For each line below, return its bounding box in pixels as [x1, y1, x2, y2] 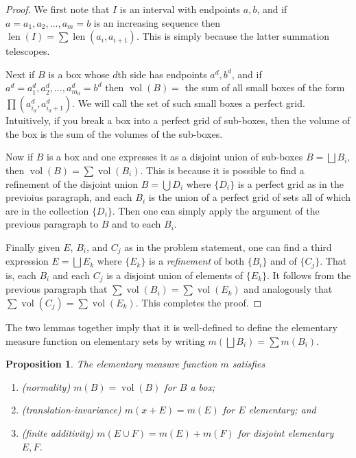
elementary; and [248, 402, 316, 417]
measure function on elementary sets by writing [5, 333, 205, 348]
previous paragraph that [5, 282, 108, 296]
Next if [5, 67, 35, 81]
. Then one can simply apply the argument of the [112, 203, 320, 217]
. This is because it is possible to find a [140, 163, 305, 178]
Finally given [5, 239, 60, 254]
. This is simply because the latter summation [136, 29, 330, 43]
